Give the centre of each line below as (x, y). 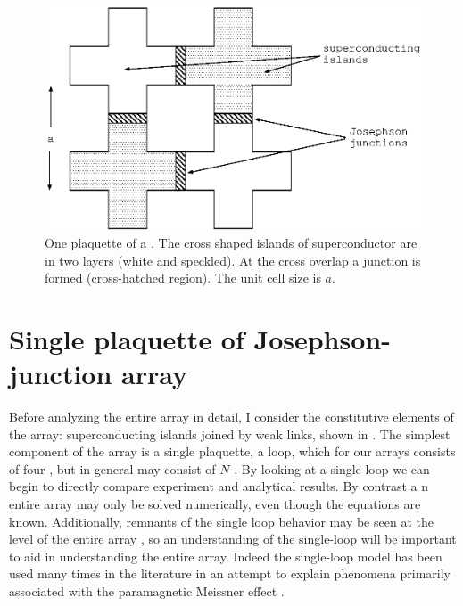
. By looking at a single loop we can (332, 468)
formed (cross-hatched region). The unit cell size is (183, 278)
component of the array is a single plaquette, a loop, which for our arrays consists (232, 451)
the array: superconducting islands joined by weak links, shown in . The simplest (230, 434)
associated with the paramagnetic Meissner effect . (147, 590)
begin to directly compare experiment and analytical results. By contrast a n (219, 486)
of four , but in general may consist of (112, 468)
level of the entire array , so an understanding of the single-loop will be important (233, 539)
